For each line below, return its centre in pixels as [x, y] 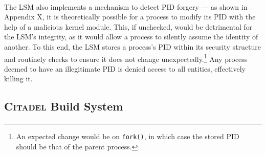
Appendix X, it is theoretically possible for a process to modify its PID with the [130, 17]
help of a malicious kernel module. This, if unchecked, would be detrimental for [128, 26]
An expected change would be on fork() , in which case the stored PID [128, 136]
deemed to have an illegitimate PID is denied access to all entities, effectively [125, 68]
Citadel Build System [64, 106]
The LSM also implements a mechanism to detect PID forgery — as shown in [126, 6]
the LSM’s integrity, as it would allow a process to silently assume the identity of [131, 37]
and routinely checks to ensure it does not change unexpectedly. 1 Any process [126, 58]
